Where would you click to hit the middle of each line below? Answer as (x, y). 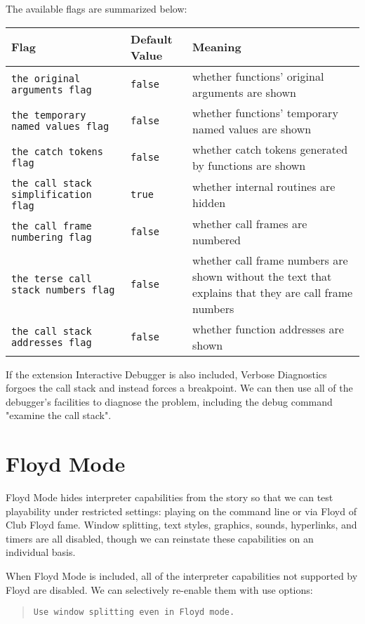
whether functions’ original (258, 76)
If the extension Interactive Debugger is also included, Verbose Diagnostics (166, 374)
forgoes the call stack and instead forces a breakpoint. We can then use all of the (179, 388)
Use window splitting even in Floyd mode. (134, 612)
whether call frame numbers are (270, 260)
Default (152, 39)
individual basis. (41, 552)
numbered (217, 239)
